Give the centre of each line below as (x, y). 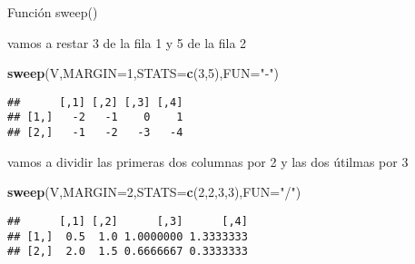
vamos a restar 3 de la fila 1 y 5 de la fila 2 (127, 42)
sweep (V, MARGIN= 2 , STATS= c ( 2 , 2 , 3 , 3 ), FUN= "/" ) (154, 192)
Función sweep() (53, 12)
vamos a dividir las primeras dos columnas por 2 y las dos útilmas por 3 (208, 161)
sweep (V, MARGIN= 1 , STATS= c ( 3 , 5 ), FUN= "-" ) (143, 73)
